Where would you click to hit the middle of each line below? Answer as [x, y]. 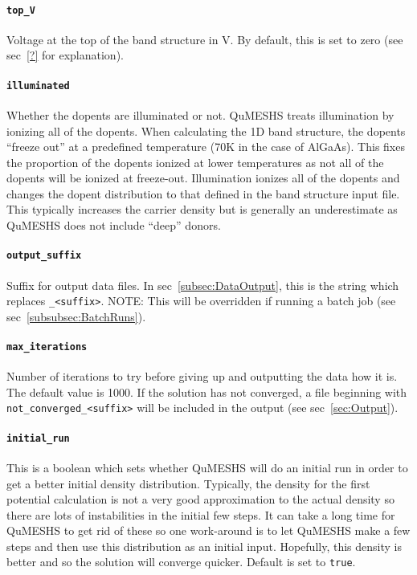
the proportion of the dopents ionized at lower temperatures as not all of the [195, 162]
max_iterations [47, 347]
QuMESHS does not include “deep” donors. [114, 225]
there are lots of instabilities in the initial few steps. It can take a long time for [201, 514]
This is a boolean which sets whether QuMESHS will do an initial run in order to [207, 467]
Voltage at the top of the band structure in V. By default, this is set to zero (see [205, 39]
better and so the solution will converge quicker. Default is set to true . [181, 562]
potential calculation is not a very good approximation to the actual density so [200, 499]
